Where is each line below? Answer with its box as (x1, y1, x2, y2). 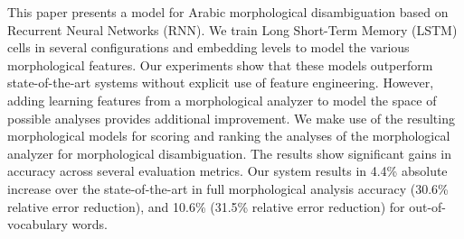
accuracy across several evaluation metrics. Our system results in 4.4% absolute (7, 161, 448, 180)
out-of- (409, 197, 447, 216)
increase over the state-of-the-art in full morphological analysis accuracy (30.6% (7, 179, 449, 198)
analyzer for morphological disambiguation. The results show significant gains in (7, 143, 452, 162)
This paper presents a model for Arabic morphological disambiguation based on (7, 3, 449, 21)
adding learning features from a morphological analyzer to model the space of (7, 90, 437, 109)
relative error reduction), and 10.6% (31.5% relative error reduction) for (7, 197, 405, 216)
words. (71, 215, 109, 234)
